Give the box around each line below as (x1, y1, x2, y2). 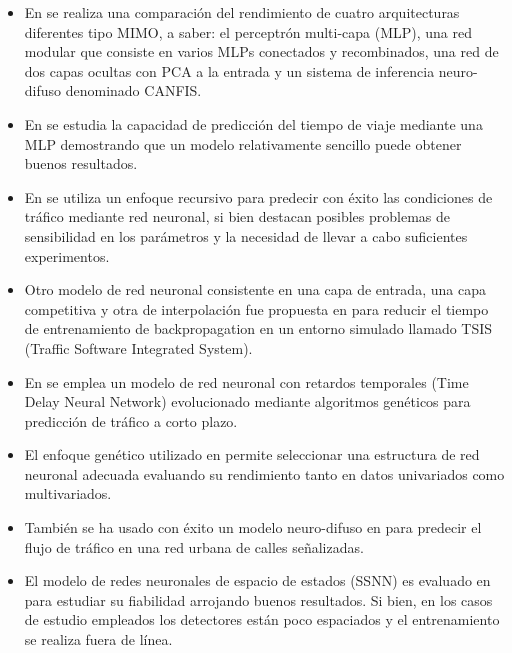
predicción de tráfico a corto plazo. (24, 410, 238, 431)
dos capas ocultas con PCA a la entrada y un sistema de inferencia (24, 60, 435, 81)
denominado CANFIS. (65, 80, 202, 101)
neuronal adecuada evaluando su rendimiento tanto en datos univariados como (24, 463, 505, 484)
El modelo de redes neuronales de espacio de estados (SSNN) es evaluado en (24, 570, 491, 591)
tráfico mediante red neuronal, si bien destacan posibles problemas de (24, 206, 451, 227)
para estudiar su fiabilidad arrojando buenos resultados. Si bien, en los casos (24, 589, 493, 610)
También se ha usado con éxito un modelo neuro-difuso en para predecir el (24, 517, 482, 538)
